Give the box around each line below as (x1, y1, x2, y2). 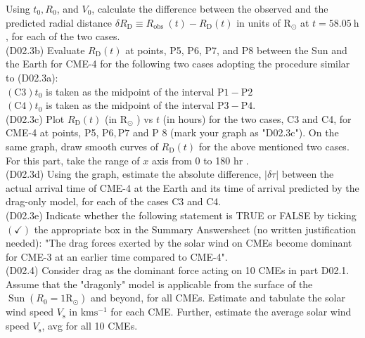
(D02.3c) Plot (6, 111, 65, 126)
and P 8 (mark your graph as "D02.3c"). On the (132, 125, 339, 140)
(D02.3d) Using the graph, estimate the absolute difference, (6, 167, 262, 181)
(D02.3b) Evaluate (6, 42, 85, 57)
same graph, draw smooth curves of (6, 138, 158, 153)
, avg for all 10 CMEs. (41, 318, 138, 333)
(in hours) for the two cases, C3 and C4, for (162, 111, 352, 126)
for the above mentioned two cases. (198, 138, 350, 153)
